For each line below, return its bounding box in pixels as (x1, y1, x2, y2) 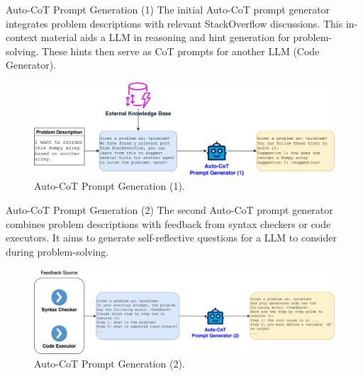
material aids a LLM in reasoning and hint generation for (40, 30, 290, 45)
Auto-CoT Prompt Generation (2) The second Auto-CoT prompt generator (6, 203, 333, 217)
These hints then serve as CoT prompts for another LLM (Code (42, 43, 320, 58)
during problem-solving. (6, 244, 109, 258)
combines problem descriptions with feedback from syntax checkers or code (6, 216, 331, 231)
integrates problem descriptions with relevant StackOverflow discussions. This (6, 16, 343, 30)
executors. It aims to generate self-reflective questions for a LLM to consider (6, 230, 337, 245)
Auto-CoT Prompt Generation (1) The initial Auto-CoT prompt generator (6, 2, 330, 16)
